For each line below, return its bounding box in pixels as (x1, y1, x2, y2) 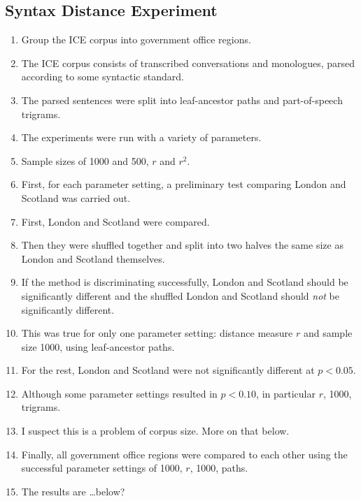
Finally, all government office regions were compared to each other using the (21, 446, 348, 461)
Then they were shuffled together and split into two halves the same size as (21, 238, 344, 252)
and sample (303, 326, 353, 340)
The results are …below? (21, 484, 125, 498)
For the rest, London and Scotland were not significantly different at (21, 363, 315, 377)
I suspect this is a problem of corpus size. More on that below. (21, 423, 290, 438)
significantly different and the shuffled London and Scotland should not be (21, 288, 339, 303)
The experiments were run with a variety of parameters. (21, 130, 262, 145)
